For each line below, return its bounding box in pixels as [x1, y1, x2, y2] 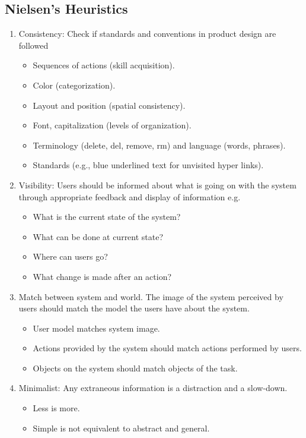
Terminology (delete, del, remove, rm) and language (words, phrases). [33, 138, 286, 151]
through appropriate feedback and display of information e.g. [18, 190, 241, 203]
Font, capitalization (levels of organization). [33, 119, 192, 131]
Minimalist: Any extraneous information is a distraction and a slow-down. [18, 382, 288, 394]
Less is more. [33, 402, 80, 414]
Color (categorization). [33, 78, 116, 91]
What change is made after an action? [33, 270, 172, 282]
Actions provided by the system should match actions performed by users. [33, 342, 302, 354]
